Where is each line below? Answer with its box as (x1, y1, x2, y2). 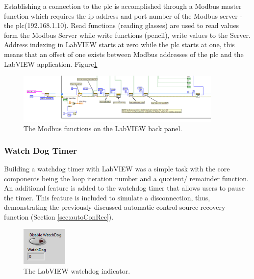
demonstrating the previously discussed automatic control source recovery (4, 202, 226, 212)
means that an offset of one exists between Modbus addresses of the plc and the (4, 49, 244, 59)
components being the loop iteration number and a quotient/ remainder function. (4, 173, 249, 183)
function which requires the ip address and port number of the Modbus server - (4, 10, 243, 21)
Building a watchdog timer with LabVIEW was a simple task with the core (4, 164, 230, 174)
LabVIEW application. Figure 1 (4, 58, 98, 69)
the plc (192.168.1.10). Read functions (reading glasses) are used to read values (4, 20, 239, 30)
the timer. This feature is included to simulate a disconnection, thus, (4, 192, 210, 202)
